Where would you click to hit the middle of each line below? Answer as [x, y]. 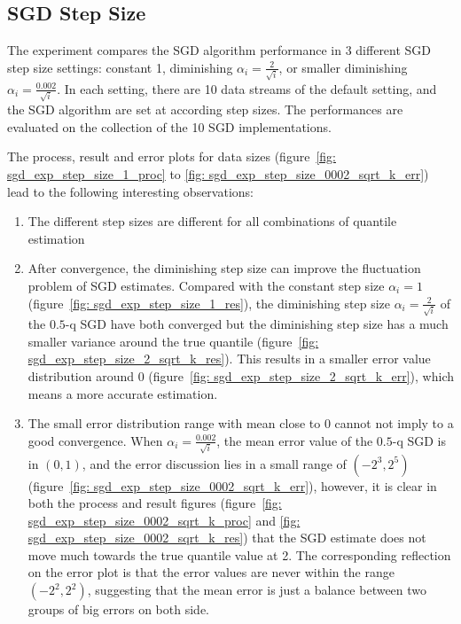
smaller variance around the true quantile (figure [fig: [173, 341]
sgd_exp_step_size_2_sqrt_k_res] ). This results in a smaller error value [229, 359]
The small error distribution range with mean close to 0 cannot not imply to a [241, 423]
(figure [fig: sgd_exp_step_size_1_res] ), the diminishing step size [209, 303]
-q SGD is [419, 440]
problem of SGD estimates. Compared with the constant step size [206, 285]
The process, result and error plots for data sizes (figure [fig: [172, 156]
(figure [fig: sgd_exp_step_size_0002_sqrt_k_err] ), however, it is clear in [232, 485]
